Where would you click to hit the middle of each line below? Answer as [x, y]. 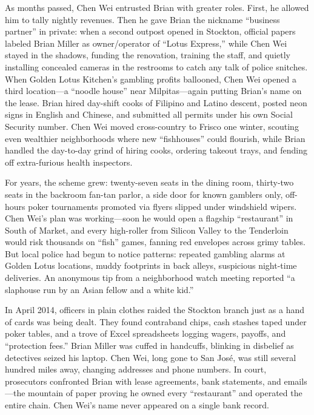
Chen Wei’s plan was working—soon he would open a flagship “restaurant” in [149, 218]
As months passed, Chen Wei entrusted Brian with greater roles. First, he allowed [157, 7]
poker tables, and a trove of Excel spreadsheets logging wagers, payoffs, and [145, 333]
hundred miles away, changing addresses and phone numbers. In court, [136, 369]
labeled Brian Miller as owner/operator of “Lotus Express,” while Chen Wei [146, 43]
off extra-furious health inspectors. [69, 162]
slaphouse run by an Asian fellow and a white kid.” [99, 289]
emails [296, 381]
